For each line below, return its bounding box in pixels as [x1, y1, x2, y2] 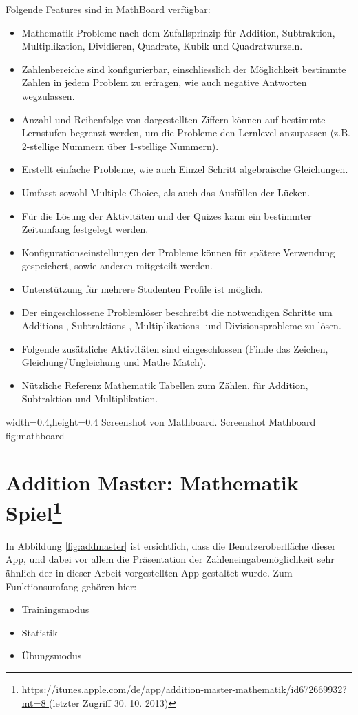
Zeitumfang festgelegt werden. [21, 222, 149, 236]
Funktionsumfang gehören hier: [6, 579, 137, 593]
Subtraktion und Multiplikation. [21, 391, 158, 406]
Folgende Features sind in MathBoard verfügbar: [6, 2, 211, 16]
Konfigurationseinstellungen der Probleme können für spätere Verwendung [21, 245, 335, 259]
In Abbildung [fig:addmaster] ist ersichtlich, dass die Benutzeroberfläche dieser [6, 538, 336, 552]
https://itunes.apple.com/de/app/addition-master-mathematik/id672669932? [21, 682, 347, 696]
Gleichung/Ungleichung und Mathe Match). [21, 355, 207, 369]
